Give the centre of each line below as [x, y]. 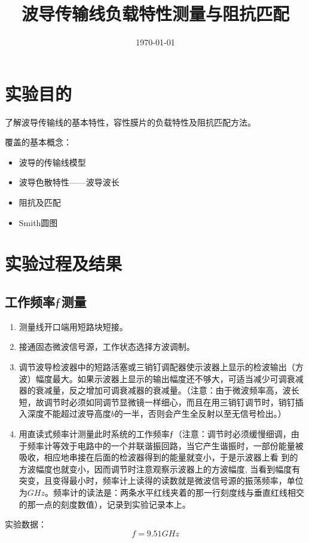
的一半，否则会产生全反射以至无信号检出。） [200, 414]
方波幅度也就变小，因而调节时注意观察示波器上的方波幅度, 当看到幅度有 [160, 469]
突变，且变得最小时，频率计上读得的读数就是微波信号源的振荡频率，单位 [161, 481]
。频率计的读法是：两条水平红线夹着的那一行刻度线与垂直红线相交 [174, 492]
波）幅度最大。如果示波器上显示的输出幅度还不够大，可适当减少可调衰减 [161, 378]
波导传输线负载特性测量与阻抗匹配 [155, 13]
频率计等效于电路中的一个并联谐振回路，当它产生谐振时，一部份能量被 [165, 445]
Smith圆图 [38, 222]
